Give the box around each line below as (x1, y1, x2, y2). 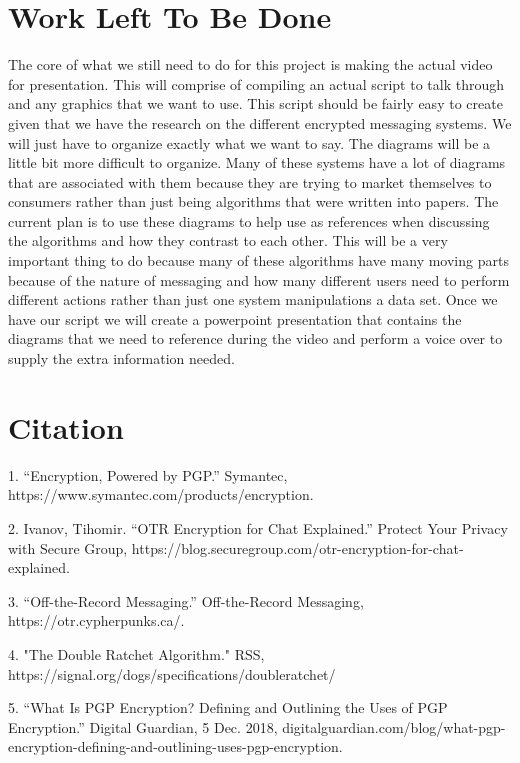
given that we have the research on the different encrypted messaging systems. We (8, 112, 512, 133)
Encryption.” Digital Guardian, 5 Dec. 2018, (8, 716, 278, 737)
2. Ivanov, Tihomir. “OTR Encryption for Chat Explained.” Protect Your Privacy (8, 517, 508, 538)
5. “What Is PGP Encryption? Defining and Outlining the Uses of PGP (8, 697, 448, 718)
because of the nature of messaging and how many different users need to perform (8, 269, 510, 290)
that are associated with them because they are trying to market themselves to (8, 171, 492, 192)
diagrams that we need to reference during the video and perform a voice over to (8, 328, 503, 349)
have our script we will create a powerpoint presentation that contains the (8, 308, 462, 329)
